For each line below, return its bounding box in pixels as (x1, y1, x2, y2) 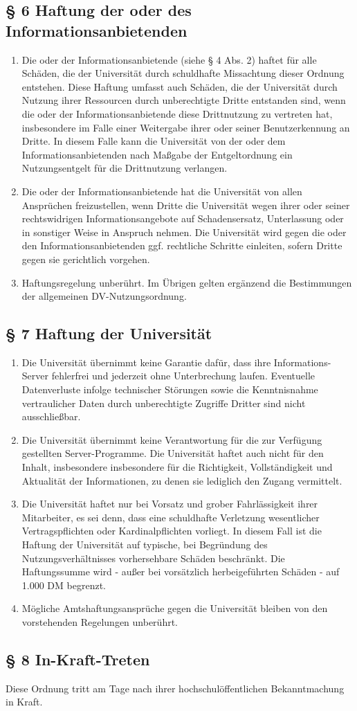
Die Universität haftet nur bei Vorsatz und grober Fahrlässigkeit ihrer (21, 496, 318, 511)
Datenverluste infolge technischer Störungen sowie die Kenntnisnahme (21, 382, 318, 397)
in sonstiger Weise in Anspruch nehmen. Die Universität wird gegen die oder (21, 224, 347, 239)
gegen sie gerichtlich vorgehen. (21, 251, 150, 266)
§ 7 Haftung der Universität (6, 323, 212, 344)
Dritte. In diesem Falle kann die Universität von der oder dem (21, 134, 286, 148)
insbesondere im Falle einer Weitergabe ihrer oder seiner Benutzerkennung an (21, 120, 350, 134)
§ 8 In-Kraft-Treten (6, 648, 150, 669)
